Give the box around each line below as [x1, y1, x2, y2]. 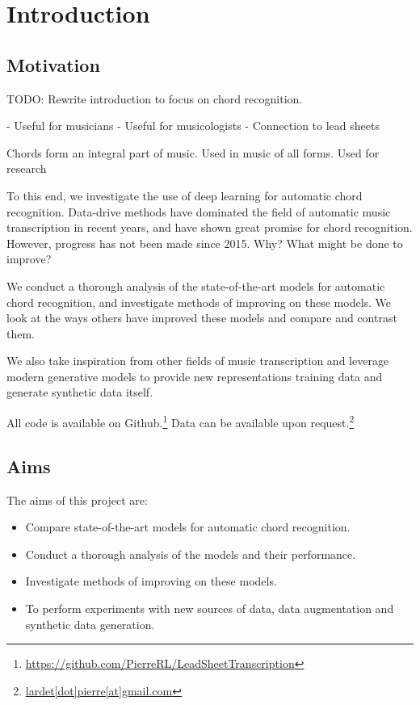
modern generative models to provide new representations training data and [6, 367, 383, 384]
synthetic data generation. [25, 615, 155, 632]
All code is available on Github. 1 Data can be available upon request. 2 [6, 412, 355, 430]
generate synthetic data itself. [6, 384, 153, 401]
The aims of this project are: [6, 491, 148, 508]
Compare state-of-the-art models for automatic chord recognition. [25, 518, 351, 535]
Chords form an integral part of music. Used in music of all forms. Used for [6, 144, 380, 161]
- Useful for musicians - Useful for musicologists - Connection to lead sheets [6, 117, 380, 134]
